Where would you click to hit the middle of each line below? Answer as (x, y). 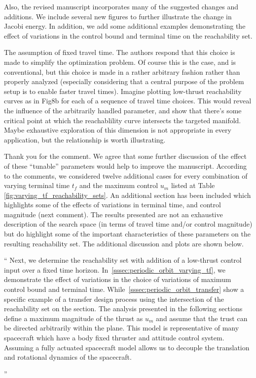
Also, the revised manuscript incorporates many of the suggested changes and (121, 6)
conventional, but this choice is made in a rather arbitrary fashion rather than (122, 71)
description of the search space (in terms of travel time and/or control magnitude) (128, 224)
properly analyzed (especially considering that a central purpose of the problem (124, 81)
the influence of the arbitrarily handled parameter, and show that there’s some (123, 110)
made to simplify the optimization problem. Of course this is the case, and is (120, 62)
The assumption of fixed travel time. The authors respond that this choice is (120, 52)
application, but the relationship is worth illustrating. (85, 139)
